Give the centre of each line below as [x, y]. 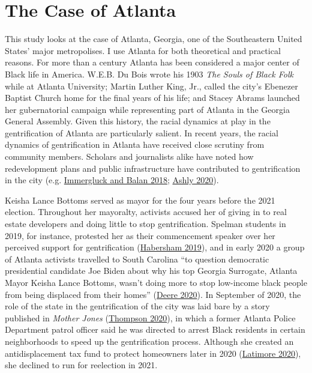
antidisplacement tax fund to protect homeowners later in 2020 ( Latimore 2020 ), [153, 353]
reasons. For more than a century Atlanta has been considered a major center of [152, 62]
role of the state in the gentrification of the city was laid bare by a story [137, 306]
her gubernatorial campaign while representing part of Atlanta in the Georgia [147, 109]
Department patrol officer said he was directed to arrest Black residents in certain [155, 329]
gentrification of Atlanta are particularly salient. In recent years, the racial [142, 132]
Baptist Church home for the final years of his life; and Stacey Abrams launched [152, 98]
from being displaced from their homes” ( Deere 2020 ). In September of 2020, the [153, 294]
